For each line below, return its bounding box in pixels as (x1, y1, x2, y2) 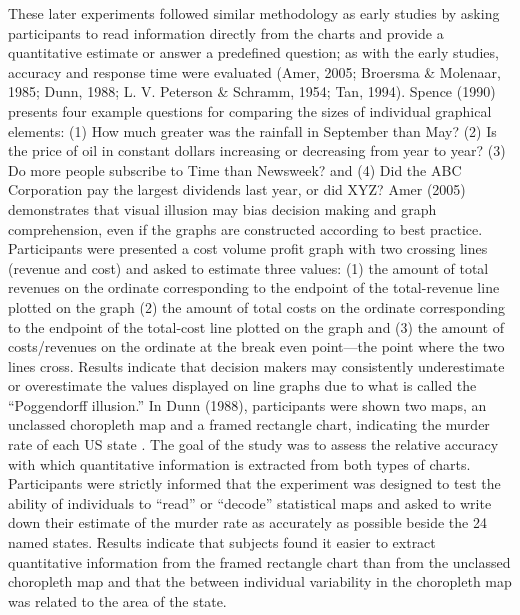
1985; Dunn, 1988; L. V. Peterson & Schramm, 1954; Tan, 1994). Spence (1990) (8, 81, 496, 102)
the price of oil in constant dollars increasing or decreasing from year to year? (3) (8, 140, 506, 161)
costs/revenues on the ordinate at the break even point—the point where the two (8, 336, 505, 357)
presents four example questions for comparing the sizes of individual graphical (8, 100, 492, 121)
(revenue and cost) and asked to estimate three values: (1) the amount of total (8, 257, 489, 278)
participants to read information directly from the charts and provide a (8, 22, 444, 43)
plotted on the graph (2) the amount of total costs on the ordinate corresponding (8, 296, 506, 317)
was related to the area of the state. (8, 590, 227, 611)
